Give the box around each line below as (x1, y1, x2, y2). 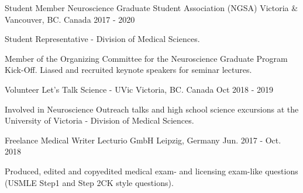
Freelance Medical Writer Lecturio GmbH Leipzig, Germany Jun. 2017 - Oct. (5, 134, 281, 146)
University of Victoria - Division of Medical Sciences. (5, 114, 194, 127)
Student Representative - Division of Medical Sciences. (5, 33, 200, 45)
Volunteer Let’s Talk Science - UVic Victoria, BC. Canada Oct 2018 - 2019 (5, 83, 274, 95)
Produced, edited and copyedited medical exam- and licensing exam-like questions (5, 164, 298, 177)
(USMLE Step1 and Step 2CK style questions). (5, 176, 174, 188)
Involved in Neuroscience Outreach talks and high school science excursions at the (5, 103, 299, 115)
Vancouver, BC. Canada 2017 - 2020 (5, 13, 135, 25)
